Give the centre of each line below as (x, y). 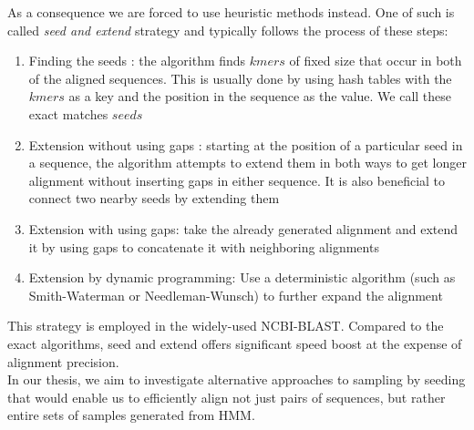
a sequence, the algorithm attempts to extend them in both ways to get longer (247, 163)
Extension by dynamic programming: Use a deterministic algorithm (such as (242, 277)
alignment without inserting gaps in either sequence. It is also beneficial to (237, 180)
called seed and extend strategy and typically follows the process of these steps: (228, 30)
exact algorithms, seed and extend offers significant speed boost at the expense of (235, 343)
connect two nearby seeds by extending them (154, 198)
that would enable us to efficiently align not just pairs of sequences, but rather (227, 397)
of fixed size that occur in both (376, 61)
